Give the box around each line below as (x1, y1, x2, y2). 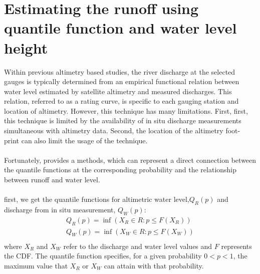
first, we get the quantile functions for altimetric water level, (4, 194, 189, 204)
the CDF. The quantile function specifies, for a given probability (4, 250, 202, 261)
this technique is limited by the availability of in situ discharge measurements (4, 115, 241, 126)
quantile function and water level (4, 18, 237, 38)
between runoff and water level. (4, 174, 100, 185)
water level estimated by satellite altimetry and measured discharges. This (4, 86, 232, 96)
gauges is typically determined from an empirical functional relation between (4, 76, 239, 87)
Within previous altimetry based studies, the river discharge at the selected (4, 66, 235, 77)
